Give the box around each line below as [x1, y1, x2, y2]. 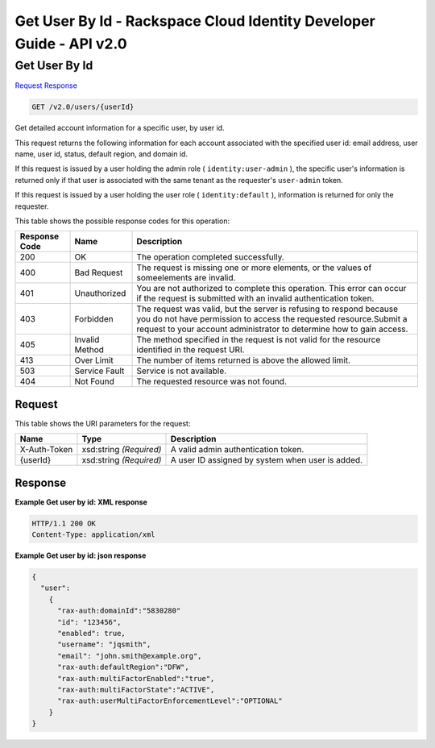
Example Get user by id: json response [14, 551, 147, 560]
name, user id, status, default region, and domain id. [14, 149, 188, 159]
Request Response [14, 81, 78, 90]
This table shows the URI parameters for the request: [14, 418, 191, 428]
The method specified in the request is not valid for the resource [136, 335, 381, 346]
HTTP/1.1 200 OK [31, 518, 97, 528]
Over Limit [74, 355, 114, 366]
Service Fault [74, 365, 125, 376]
